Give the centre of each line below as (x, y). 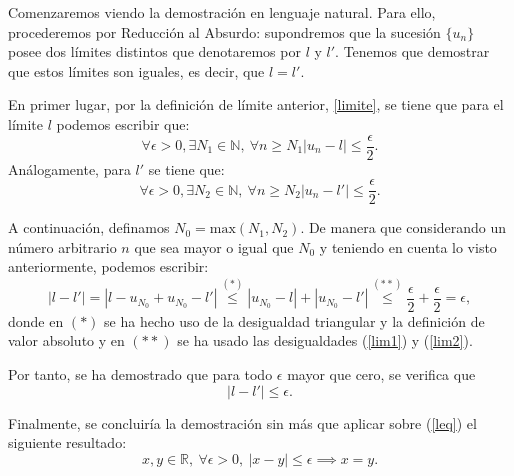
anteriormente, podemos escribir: (108, 266)
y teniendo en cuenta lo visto (408, 246)
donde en (36, 320)
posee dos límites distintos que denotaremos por (154, 51)
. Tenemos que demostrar (412, 51)
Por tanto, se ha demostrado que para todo (140, 374)
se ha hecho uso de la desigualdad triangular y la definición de (294, 320)
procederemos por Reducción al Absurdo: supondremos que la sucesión (224, 31)
